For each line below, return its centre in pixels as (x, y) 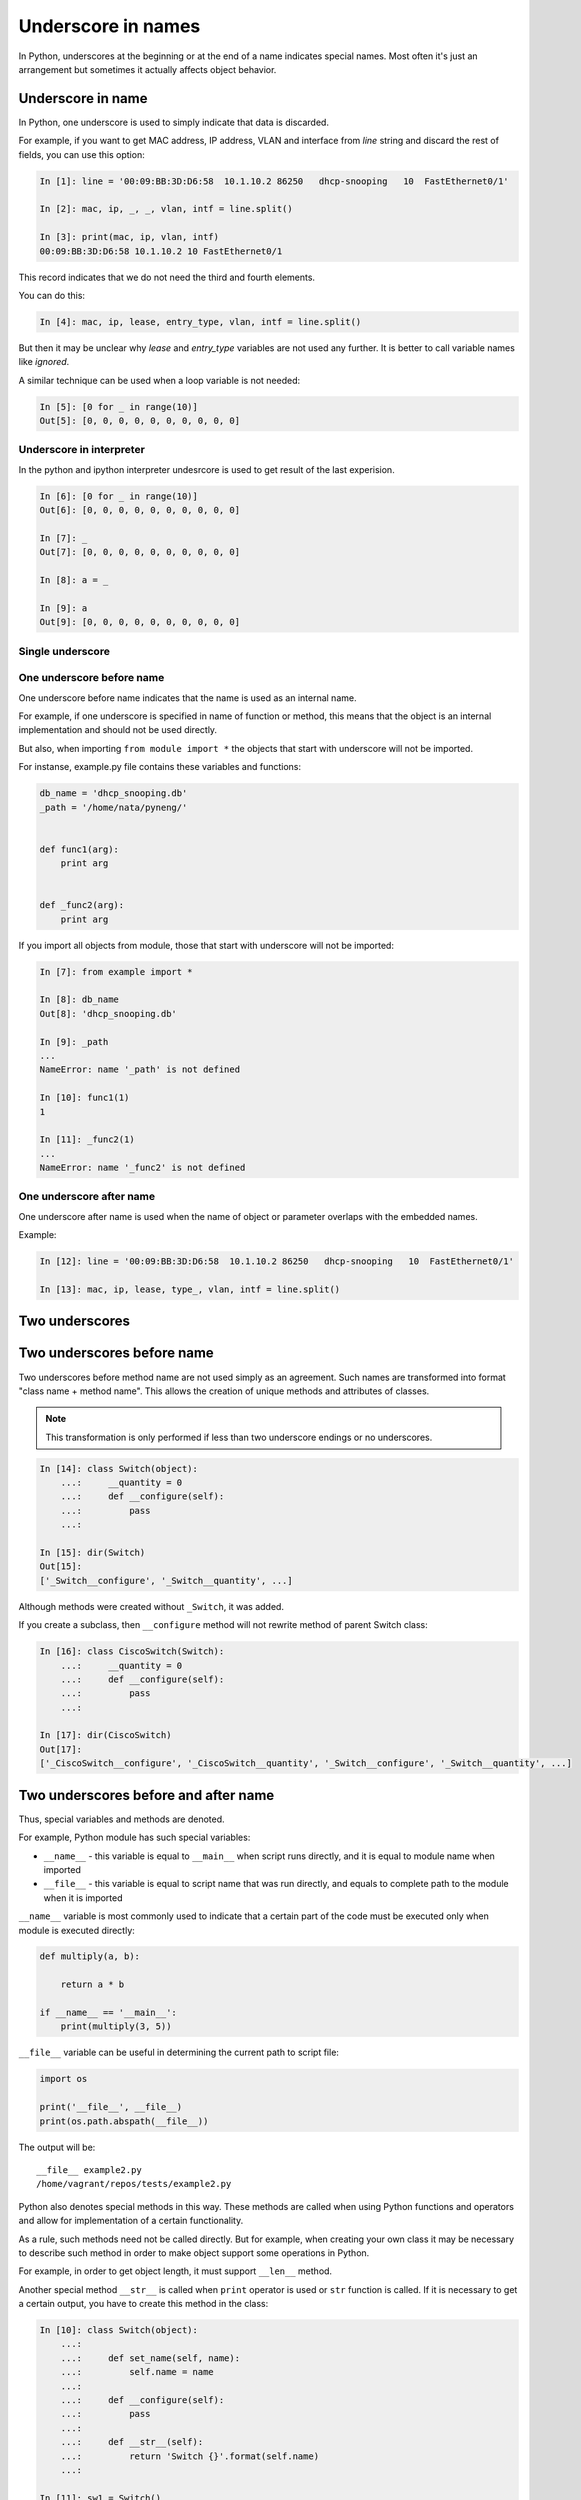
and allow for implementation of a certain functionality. (131, 2221)
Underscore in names (109, 26)
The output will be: (57, 2147)
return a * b (92, 1984)
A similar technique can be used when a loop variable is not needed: (159, 380)
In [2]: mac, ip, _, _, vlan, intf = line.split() (166, 209)
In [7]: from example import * (116, 971)
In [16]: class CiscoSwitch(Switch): (132, 1651)
